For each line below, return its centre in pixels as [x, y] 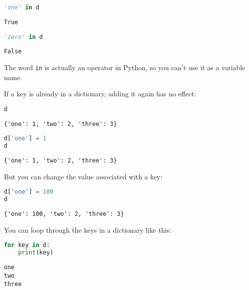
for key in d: [27, 245]
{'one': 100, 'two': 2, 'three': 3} [64, 214]
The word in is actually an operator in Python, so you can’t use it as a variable [125, 67]
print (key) [36, 253]
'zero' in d [23, 37]
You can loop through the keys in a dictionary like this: [88, 229]
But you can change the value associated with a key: [83, 176]
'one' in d [22, 7]
